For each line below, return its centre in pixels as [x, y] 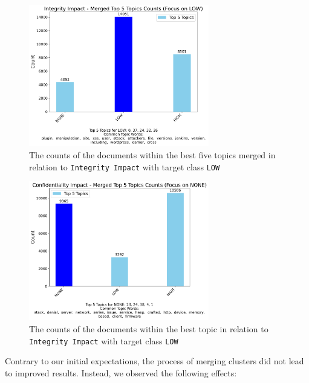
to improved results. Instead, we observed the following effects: [121, 372]
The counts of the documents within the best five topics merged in [152, 155]
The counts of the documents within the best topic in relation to [149, 329]
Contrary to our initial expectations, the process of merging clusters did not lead [154, 361]
